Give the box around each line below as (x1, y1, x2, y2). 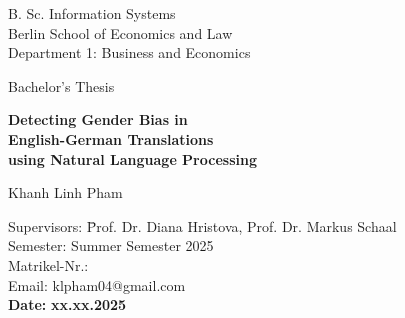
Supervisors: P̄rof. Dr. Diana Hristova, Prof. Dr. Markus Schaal (8, 215, 397, 236)
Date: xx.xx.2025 (8, 294, 127, 315)
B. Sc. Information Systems (8, 3, 176, 23)
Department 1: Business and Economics (8, 42, 251, 63)
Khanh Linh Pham (8, 182, 123, 203)
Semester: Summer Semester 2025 (8, 235, 214, 256)
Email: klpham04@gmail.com (8, 274, 186, 295)
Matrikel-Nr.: (8, 254, 89, 275)
